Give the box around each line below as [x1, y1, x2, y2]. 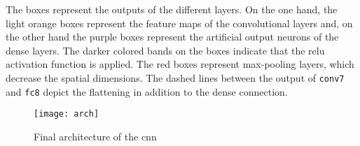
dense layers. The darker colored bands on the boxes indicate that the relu [6, 43, 325, 57]
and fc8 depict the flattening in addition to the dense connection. [6, 84, 288, 98]
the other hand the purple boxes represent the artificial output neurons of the [6, 29, 339, 44]
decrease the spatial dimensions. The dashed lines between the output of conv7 [6, 70, 345, 85]
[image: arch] [34, 109, 99, 119]
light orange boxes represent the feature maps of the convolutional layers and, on [6, 15, 353, 30]
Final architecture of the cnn [34, 129, 157, 143]
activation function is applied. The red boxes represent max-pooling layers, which [6, 57, 354, 71]
